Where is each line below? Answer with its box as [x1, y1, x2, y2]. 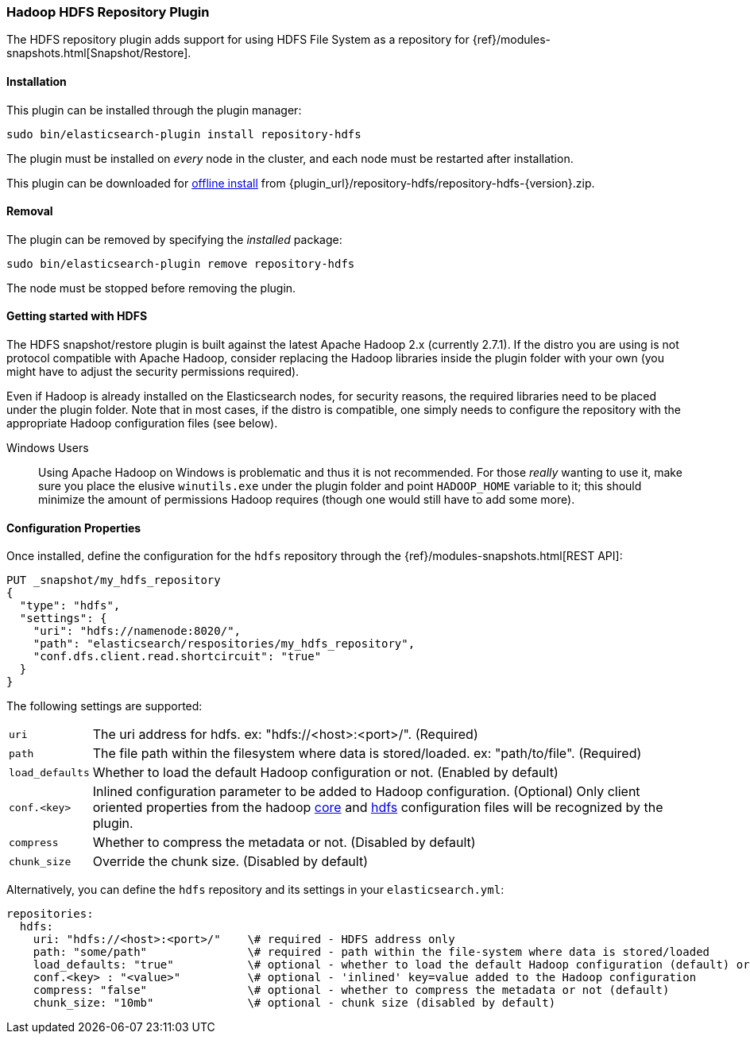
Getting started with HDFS [6, 309, 148, 323]
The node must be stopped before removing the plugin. [6, 280, 296, 295]
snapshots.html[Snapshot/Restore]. [6, 46, 191, 60]
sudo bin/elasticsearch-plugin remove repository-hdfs [6, 257, 355, 270]
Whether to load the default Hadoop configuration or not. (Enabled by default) [92, 764, 559, 781]
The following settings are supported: [6, 699, 203, 713]
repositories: [6, 907, 94, 921]
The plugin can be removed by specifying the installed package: [6, 232, 342, 246]
